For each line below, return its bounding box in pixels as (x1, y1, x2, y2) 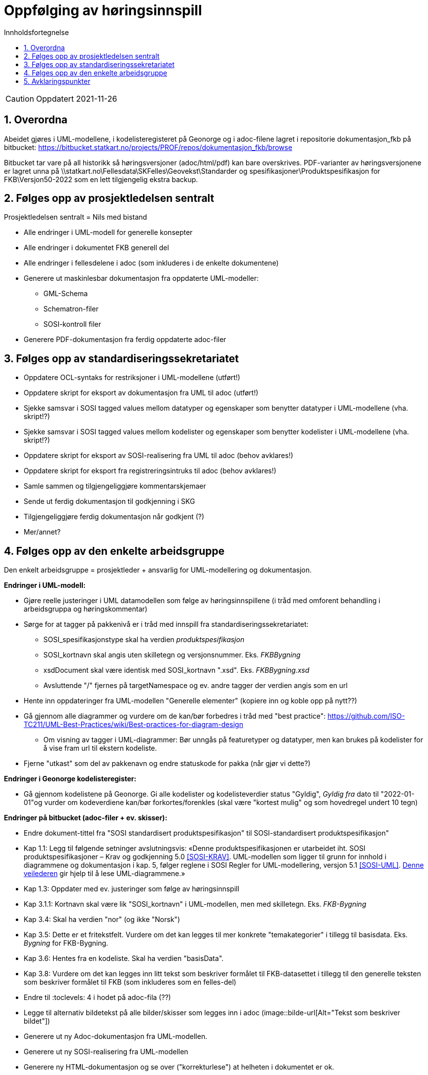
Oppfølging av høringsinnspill (4, 2, 202, 19)
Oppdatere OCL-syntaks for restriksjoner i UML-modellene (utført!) (24, 373, 241, 382)
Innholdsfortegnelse (4, 28, 69, 37)
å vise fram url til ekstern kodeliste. (43, 744, 157, 753)
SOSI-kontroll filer (43, 320, 102, 329)
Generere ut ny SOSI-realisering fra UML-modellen (24, 1047, 188, 1056)
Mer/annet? (24, 528, 61, 537)
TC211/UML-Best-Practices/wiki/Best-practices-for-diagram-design (24, 720, 244, 729)
